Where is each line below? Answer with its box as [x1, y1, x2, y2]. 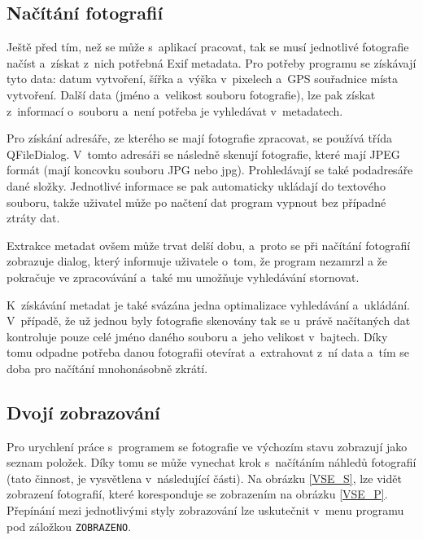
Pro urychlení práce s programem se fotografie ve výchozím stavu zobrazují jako [7, 437, 408, 454]
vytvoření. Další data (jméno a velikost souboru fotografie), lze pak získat [7, 86, 376, 103]
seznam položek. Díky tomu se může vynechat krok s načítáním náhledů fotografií [7, 454, 416, 471]
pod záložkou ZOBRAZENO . [7, 517, 132, 534]
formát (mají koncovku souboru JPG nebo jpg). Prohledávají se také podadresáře [7, 161, 413, 178]
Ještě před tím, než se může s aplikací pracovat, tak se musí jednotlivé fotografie [7, 38, 409, 55]
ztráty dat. [7, 209, 60, 226]
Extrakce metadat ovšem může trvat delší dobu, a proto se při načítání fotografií [7, 236, 411, 253]
